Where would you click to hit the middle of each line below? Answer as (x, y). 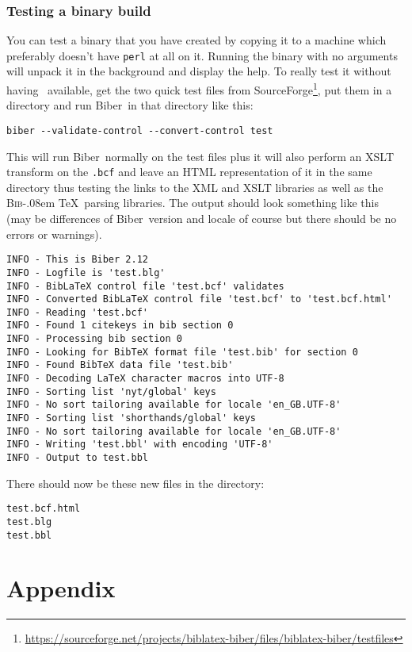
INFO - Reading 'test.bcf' (77, 312)
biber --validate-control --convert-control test (140, 130)
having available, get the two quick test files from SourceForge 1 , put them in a (199, 88)
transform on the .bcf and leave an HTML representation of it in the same (189, 172)
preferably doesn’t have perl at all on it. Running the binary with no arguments (202, 55)
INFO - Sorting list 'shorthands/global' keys (131, 418)
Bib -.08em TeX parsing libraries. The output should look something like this (193, 203)
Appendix (61, 588)
